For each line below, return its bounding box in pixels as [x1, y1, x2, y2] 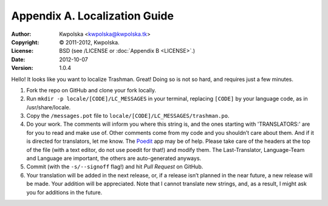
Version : [11, 64, 33, 72]
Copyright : [11, 38, 39, 46]
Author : [11, 30, 32, 38]
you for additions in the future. [26, 188, 103, 196]
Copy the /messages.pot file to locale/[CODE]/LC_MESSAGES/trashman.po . [26, 112, 230, 120]
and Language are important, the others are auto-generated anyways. [26, 155, 202, 162]
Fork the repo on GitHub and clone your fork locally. [26, 86, 156, 94]
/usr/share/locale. [26, 103, 71, 111]
